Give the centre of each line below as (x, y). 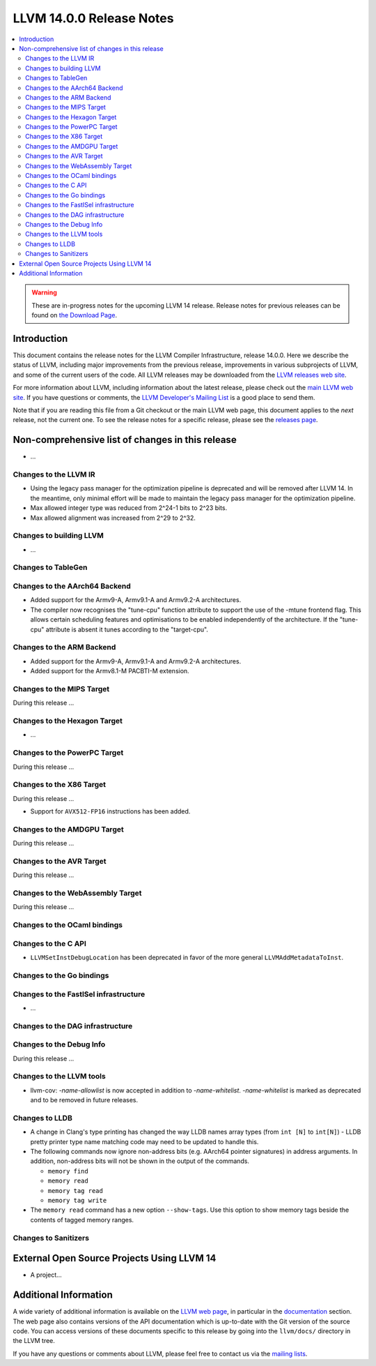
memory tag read (76, 1191)
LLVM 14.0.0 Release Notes (93, 18)
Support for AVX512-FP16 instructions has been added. (110, 811)
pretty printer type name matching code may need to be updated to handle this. (144, 1141)
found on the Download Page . (75, 315)
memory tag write (77, 1200)
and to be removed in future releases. (84, 1100)
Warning (44, 292)
